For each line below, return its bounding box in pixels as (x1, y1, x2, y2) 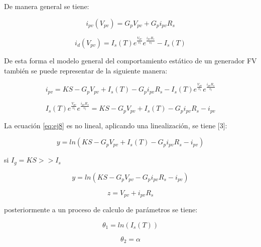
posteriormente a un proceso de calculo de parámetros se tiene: (4, 204, 198, 215)
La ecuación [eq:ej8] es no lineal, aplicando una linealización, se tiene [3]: (4, 120, 227, 130)
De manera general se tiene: (4, 1, 89, 11)
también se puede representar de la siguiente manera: (4, 65, 168, 75)
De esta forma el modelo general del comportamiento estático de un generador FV (4, 55, 257, 65)
